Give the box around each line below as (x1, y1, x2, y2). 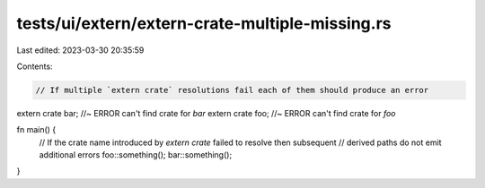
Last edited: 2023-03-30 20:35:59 (16, 45, 145, 56)
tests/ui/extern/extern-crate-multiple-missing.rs (16, 13, 392, 33)
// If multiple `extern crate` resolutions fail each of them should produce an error (35, 85, 429, 95)
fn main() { (16, 124, 57, 135)
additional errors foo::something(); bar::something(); (39, 150, 233, 160)
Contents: (16, 61, 53, 72)
